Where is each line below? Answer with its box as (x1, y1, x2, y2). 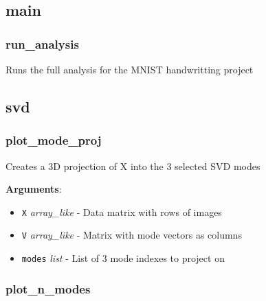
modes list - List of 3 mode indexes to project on (21, 251, 225, 265)
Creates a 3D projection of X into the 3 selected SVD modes (5, 158, 261, 173)
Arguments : (5, 182, 62, 196)
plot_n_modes (5, 280, 91, 297)
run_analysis (5, 35, 79, 52)
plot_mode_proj (5, 132, 102, 149)
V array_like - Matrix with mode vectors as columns (21, 228, 242, 242)
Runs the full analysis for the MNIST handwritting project (5, 62, 254, 76)
